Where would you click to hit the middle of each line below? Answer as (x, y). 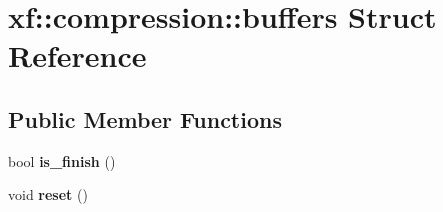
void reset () (48, 194)
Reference (77, 55)
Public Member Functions (145, 118)
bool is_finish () (62, 160)
